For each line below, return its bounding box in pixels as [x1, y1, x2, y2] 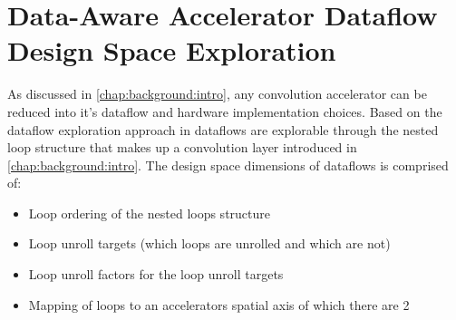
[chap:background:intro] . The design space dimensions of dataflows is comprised [7, 155, 449, 174]
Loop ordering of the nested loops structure [28, 203, 271, 222]
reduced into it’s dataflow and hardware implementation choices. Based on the [7, 102, 442, 121]
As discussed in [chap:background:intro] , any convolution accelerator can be [7, 84, 427, 103]
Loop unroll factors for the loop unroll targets [28, 265, 284, 284]
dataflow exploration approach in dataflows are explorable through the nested [7, 120, 439, 139]
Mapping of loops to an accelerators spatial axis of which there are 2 [28, 295, 410, 314]
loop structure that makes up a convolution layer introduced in [7, 138, 357, 157]
